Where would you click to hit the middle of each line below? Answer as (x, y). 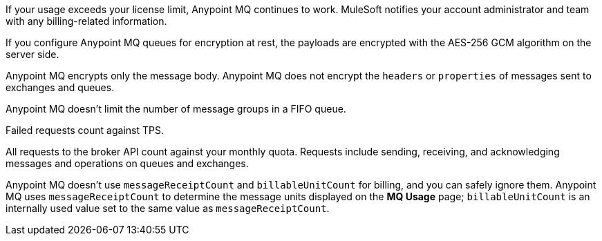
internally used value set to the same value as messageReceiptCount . (168, 208)
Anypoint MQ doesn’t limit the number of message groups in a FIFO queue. (176, 109)
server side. (32, 54)
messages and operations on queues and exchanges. (127, 163)
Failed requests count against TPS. (85, 130)
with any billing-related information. (86, 21)
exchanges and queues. (60, 87)
